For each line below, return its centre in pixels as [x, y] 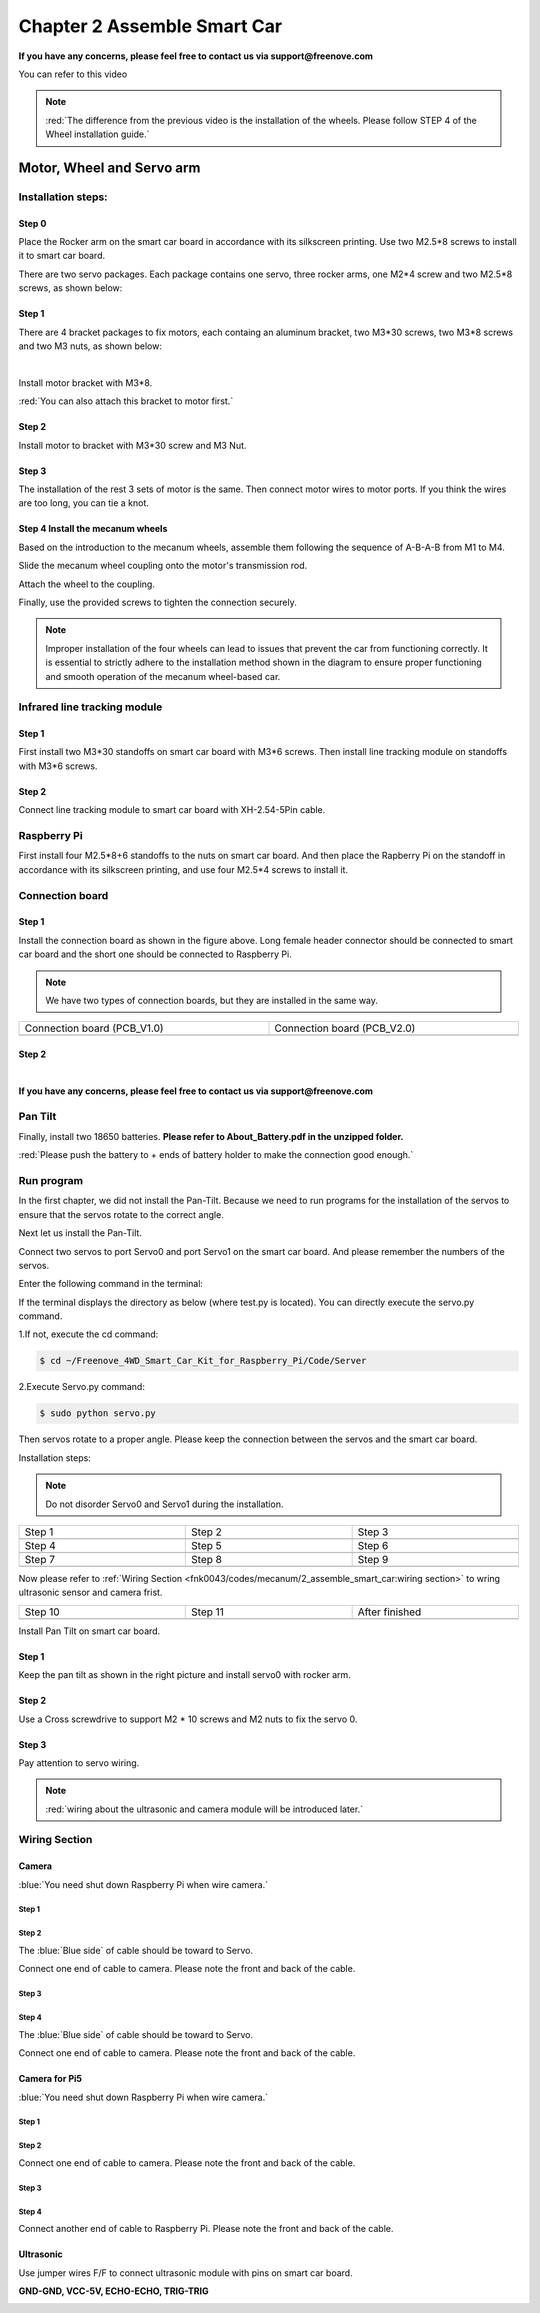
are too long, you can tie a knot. [84, 503]
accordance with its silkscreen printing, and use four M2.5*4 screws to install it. [183, 869]
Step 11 [208, 1612]
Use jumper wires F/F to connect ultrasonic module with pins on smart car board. [186, 2272]
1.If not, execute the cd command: [88, 1334]
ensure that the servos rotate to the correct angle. [121, 1214]
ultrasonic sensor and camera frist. [90, 1592]
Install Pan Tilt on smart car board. [89, 1631]
